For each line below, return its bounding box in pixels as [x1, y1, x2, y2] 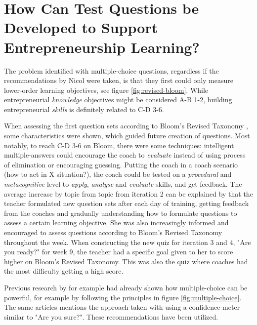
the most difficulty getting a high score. [4, 266, 124, 276]
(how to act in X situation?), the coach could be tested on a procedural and [4, 169, 232, 179]
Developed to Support [4, 17, 158, 38]
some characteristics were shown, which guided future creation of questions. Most [4, 130, 250, 141]
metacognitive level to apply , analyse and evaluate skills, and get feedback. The [4, 179, 242, 189]
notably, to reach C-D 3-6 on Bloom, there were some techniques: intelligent [4, 140, 234, 150]
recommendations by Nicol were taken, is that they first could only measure [4, 75, 233, 85]
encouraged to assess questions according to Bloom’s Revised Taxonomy [4, 227, 222, 237]
